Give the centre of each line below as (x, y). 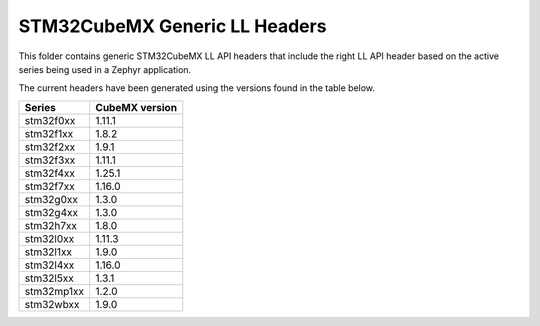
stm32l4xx (49, 265)
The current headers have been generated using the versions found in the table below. (196, 88)
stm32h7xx (51, 225)
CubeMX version (136, 107)
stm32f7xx (49, 186)
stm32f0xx (50, 120)
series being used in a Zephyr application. (105, 69)
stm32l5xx (49, 278)
